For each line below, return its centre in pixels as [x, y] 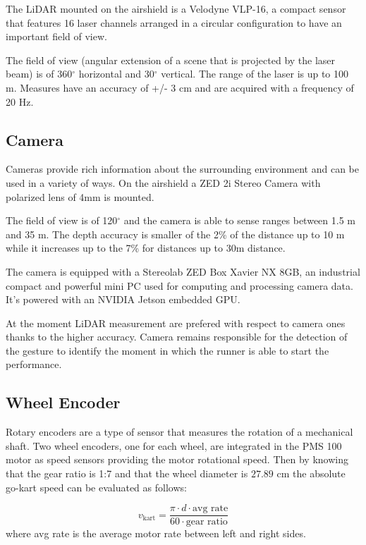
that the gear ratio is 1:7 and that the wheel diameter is [127, 473]
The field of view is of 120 [62, 220]
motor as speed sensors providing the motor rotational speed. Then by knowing [177, 459]
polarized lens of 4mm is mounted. [80, 196]
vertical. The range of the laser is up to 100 [255, 74]
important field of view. [56, 36]
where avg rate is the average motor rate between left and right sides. [156, 533]
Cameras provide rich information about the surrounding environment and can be [182, 169]
